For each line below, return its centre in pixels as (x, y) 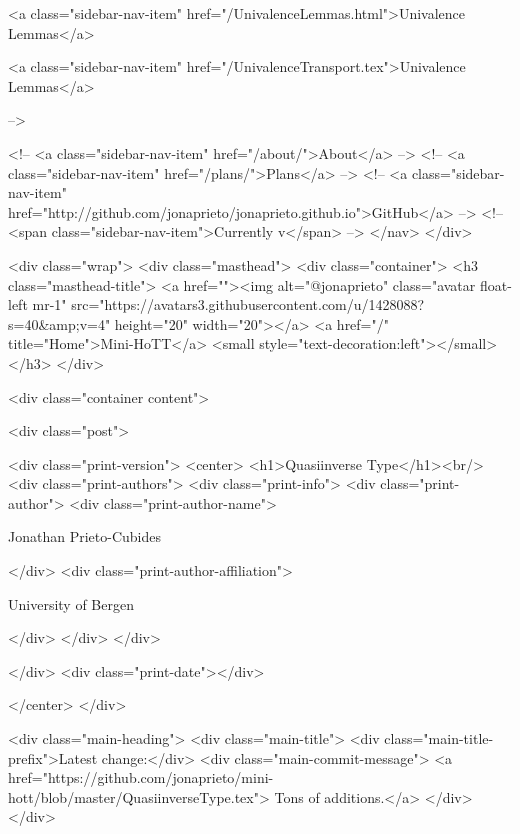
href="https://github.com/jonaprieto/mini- (141, 777)
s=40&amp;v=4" (59, 323)
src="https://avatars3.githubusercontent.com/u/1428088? (248, 304)
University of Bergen (71, 603)
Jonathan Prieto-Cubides (84, 536)
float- (495, 284)
